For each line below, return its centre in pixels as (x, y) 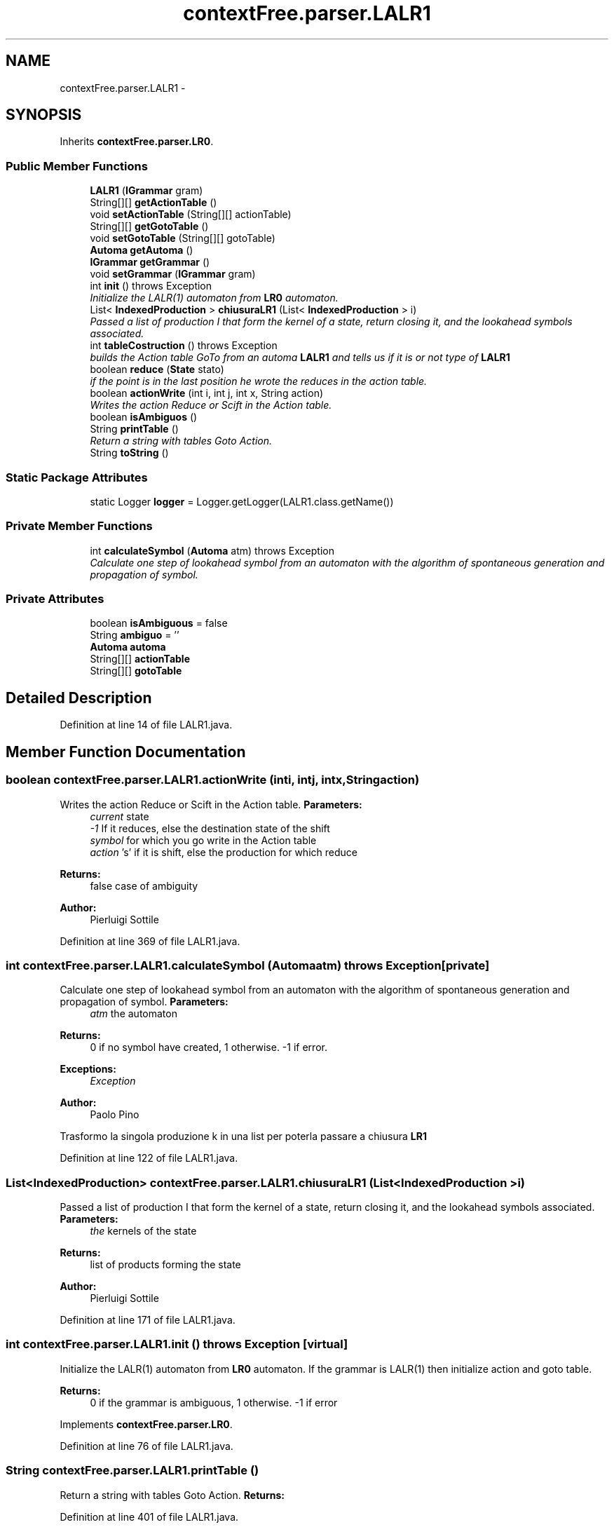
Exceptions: (88, 1069)
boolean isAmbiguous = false (159, 623)
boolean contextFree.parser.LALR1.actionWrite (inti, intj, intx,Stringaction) (213, 780)
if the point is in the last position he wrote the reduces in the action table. (259, 381)
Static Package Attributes (77, 477)
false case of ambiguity (144, 885)
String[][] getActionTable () (153, 203)
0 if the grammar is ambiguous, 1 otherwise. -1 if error (214, 1402)
